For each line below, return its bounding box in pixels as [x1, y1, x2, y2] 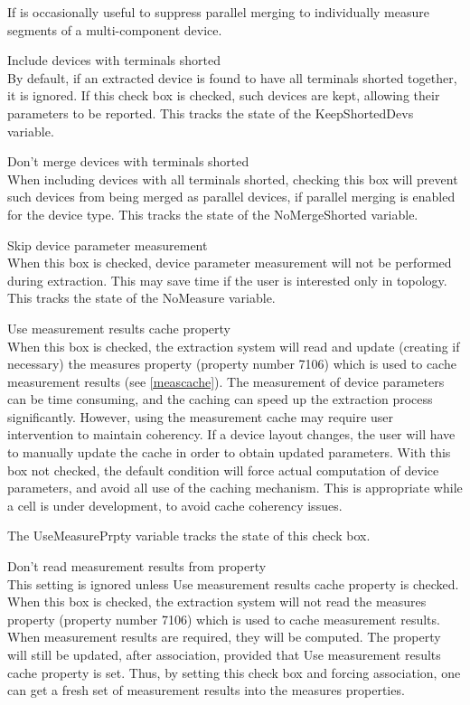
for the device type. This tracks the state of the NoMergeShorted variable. [7, 204, 418, 223]
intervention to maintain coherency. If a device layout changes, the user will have [7, 425, 456, 444]
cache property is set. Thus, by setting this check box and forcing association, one [7, 663, 461, 681]
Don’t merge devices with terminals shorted [7, 152, 249, 171]
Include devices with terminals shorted [7, 51, 221, 70]
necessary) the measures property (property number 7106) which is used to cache [7, 354, 456, 373]
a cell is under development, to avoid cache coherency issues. [7, 495, 343, 514]
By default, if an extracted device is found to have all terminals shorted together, [7, 68, 457, 87]
